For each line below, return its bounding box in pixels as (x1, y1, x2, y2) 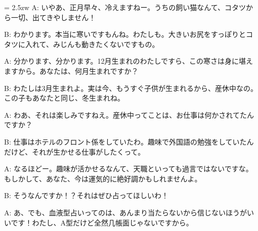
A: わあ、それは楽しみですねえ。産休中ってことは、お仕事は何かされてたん (4, 109, 254, 120)
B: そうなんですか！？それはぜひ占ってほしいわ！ (4, 190, 169, 201)
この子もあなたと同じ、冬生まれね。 (4, 93, 124, 103)
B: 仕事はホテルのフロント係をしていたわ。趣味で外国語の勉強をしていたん (4, 136, 254, 147)
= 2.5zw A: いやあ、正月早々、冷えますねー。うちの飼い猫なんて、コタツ (4, 2, 246, 12)
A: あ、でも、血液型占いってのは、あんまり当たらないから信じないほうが (4, 207, 247, 217)
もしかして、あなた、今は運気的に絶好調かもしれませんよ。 (4, 173, 202, 183)
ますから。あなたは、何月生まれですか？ (4, 65, 139, 76)
